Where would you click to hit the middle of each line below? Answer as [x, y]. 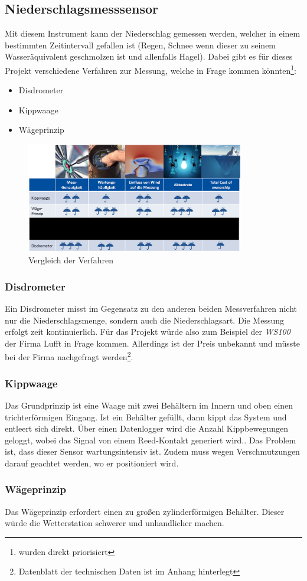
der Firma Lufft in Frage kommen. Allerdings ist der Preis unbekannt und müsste [152, 343]
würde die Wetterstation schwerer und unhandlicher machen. [115, 523]
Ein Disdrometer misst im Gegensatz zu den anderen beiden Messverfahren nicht [151, 309]
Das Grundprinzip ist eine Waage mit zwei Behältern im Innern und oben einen [149, 405]
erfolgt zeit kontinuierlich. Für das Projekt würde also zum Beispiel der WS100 [148, 332]
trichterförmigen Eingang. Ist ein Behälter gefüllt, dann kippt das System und [146, 417]
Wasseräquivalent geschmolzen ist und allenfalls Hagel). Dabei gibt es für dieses [149, 56]
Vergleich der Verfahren [71, 260]
